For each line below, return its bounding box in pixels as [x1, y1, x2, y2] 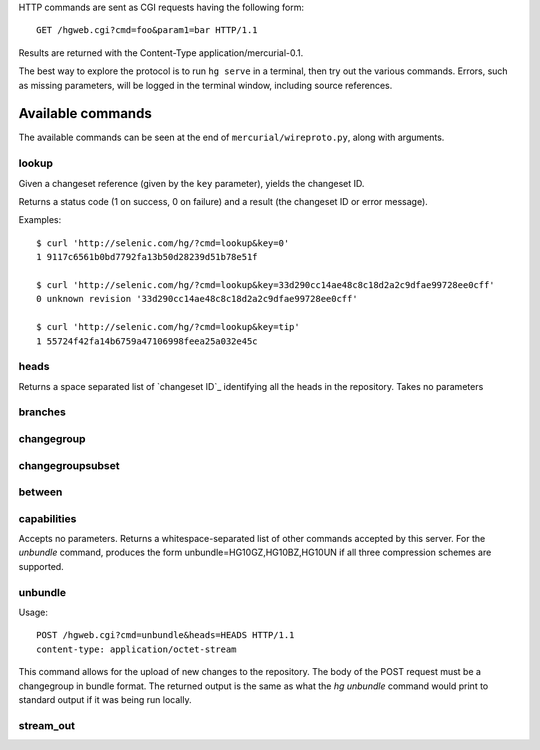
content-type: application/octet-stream [36, 643, 237, 655]
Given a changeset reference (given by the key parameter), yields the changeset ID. [18, 177, 365, 189]
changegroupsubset [18, 458, 120, 472]
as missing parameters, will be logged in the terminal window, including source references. [18, 79, 393, 91]
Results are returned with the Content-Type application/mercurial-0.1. [18, 46, 304, 59]
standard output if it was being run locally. [18, 693, 192, 705]
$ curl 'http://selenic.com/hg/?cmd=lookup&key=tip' [36, 321, 300, 333]
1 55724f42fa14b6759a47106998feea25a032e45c [36, 335, 259, 347]
